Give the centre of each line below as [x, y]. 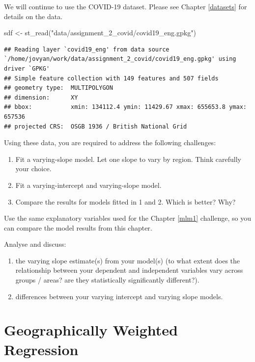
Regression [41, 349]
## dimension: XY [41, 97]
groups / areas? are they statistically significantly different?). [107, 280]
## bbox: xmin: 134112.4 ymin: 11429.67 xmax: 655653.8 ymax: [125, 107]
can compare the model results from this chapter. [78, 227]
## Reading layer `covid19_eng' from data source [87, 49]
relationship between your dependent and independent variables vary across [129, 270]
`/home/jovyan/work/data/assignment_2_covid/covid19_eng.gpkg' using [120, 59]
